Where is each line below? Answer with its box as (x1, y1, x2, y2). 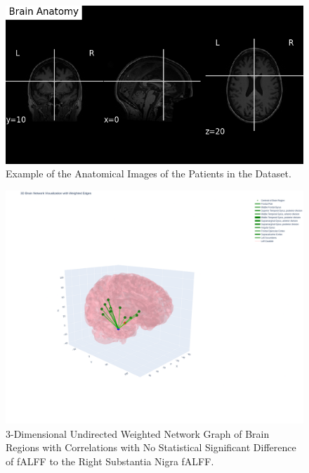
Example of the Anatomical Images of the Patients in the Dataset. (6, 166, 291, 181)
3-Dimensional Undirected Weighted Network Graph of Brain (6, 426, 270, 441)
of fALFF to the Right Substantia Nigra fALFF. (6, 454, 214, 469)
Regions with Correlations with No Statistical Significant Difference (6, 440, 296, 455)
